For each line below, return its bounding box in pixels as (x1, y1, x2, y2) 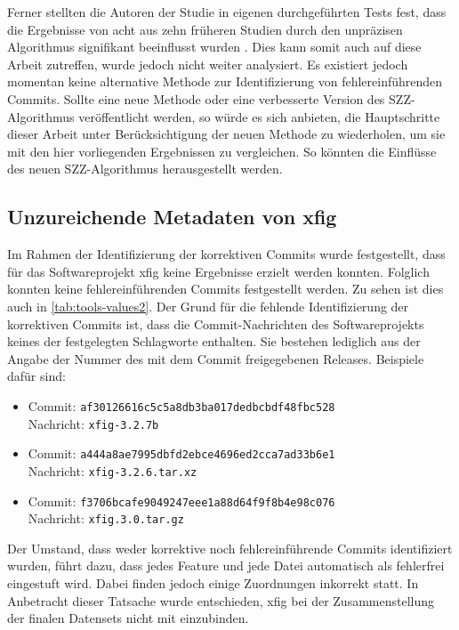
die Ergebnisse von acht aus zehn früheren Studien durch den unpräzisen (7, 20, 403, 38)
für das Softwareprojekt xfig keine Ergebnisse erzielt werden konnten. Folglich (7, 262, 430, 280)
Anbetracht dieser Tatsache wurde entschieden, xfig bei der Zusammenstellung (7, 591, 435, 610)
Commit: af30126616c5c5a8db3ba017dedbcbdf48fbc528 (28, 396, 335, 415)
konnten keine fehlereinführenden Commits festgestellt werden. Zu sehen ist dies (7, 279, 444, 298)
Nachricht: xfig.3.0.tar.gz (28, 509, 184, 528)
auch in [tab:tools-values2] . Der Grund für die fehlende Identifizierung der (7, 296, 409, 315)
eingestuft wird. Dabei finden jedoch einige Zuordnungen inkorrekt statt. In (7, 574, 419, 593)
